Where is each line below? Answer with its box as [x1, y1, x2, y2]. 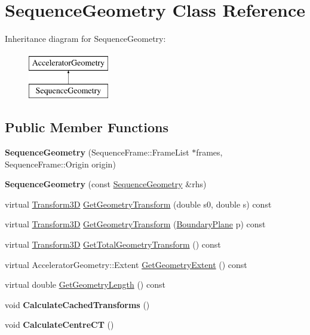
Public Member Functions [5, 118, 168, 136]
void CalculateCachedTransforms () [5, 298, 150, 310]
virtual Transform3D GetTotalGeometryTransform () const [5, 238, 221, 251]
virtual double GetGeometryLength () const [5, 278, 165, 291]
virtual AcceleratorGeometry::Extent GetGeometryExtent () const [5, 258, 247, 270]
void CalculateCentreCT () [5, 318, 114, 331]
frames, [196, 146, 223, 159]
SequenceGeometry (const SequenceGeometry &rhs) [5, 178, 207, 190]
